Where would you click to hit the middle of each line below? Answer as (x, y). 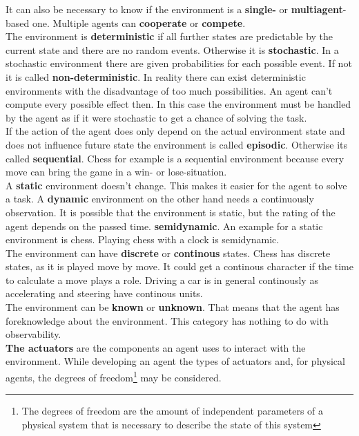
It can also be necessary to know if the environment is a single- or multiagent (174, 9)
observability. (33, 334)
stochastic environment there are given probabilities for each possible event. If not (179, 63)
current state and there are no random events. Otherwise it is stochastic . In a (172, 49)
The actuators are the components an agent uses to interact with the (156, 347)
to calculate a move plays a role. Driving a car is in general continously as (162, 279)
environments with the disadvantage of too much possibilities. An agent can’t (169, 90)
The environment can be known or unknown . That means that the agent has (173, 307)
